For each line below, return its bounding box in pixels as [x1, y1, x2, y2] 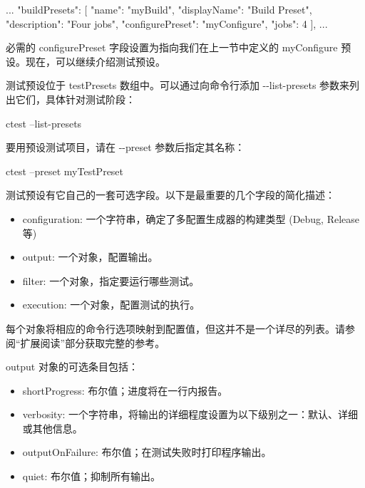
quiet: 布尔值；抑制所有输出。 [22, 469, 161, 484]
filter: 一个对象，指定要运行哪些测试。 [22, 273, 200, 288]
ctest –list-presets [6, 115, 82, 130]
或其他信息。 [22, 420, 83, 435]
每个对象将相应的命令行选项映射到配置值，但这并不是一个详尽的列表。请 [6, 321, 345, 336]
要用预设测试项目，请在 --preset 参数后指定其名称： [6, 140, 245, 155]
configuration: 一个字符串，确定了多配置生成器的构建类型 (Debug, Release [22, 211, 360, 226]
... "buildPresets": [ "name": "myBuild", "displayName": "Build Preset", [6, 2, 312, 16]
